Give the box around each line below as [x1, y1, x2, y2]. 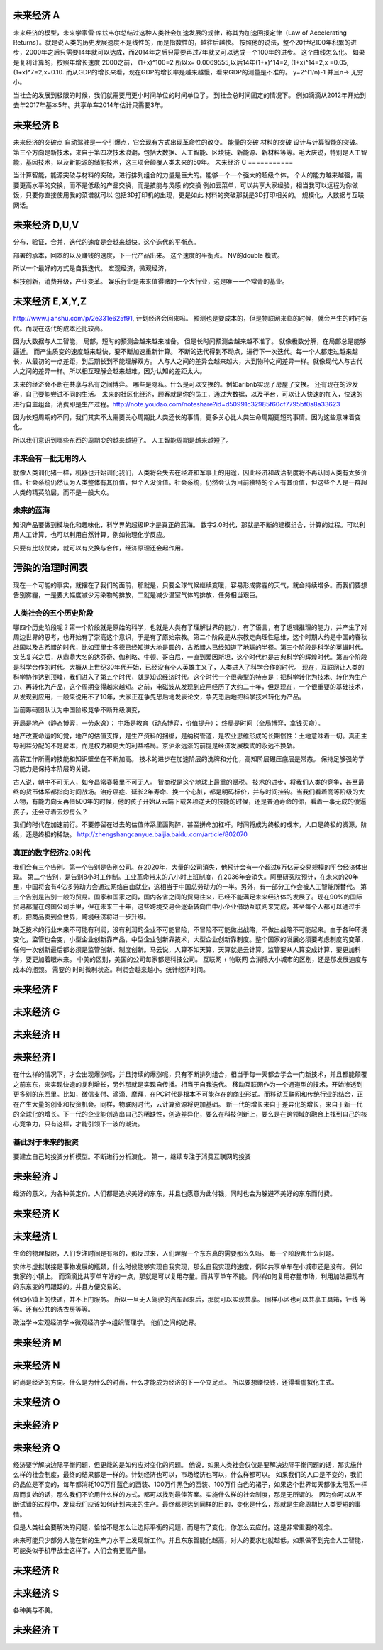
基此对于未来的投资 [13, 1137, 79, 1147]
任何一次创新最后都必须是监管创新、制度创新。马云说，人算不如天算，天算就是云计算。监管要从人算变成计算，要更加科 [13, 945, 361, 953]
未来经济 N [13, 1359, 60, 1371]
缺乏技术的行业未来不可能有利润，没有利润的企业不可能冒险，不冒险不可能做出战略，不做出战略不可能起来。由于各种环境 [13, 925, 367, 934]
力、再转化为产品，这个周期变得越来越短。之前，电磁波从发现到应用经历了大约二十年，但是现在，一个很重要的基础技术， [13, 682, 367, 691]
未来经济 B [13, 119, 60, 131]
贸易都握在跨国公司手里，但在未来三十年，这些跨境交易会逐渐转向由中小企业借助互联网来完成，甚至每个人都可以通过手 [13, 902, 361, 911]
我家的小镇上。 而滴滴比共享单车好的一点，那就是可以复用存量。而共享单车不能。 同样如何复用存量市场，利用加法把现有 [13, 1272, 365, 1280]
